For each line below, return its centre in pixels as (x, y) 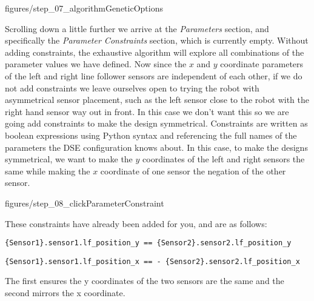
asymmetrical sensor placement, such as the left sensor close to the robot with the (157, 100)
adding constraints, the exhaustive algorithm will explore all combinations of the (155, 52)
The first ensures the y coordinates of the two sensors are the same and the (145, 281)
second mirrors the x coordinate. (65, 293)
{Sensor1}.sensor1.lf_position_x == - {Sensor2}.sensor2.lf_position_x (152, 261)
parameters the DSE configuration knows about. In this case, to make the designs (156, 147)
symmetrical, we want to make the (69, 159)
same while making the (48, 170)
